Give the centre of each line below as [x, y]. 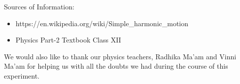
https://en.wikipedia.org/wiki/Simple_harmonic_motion [102, 23]
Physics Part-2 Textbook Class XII [68, 40]
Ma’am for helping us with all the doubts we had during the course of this [116, 66]
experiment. [22, 75]
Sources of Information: [39, 6]
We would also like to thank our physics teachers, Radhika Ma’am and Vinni [120, 56]
